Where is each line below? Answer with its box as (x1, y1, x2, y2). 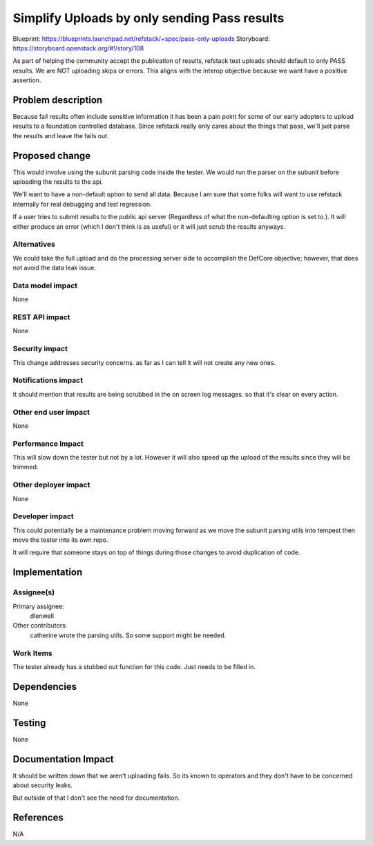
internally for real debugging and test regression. (12, 200, 152, 208)
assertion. (12, 76, 41, 84)
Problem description (12, 94, 103, 106)
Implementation (12, 567, 83, 579)
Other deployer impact (12, 480, 90, 490)
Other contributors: (12, 621, 68, 630)
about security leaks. (12, 781, 73, 789)
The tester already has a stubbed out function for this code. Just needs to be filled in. (12, 662, 256, 670)
